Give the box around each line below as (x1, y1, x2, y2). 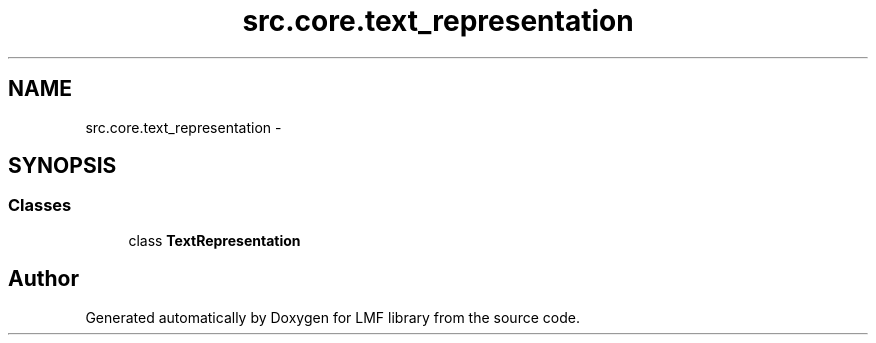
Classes (8, 195, 72, 216)
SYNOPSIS (8, 153, 117, 179)
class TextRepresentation (128, 231, 301, 249)
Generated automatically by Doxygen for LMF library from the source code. (85, 308, 580, 326)
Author (8, 266, 79, 292)
